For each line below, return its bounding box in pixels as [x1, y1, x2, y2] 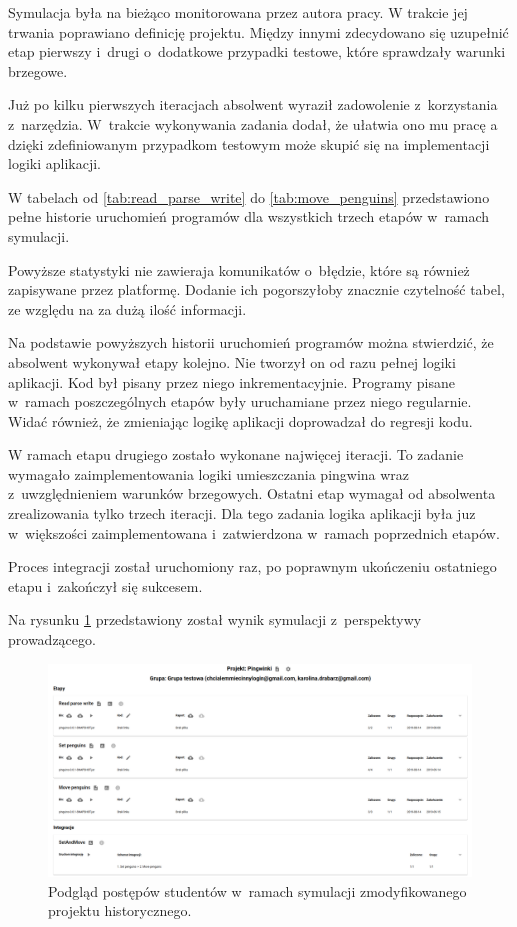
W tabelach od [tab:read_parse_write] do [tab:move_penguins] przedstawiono [8, 186, 490, 207]
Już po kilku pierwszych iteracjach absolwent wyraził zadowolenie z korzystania [8, 94, 498, 115]
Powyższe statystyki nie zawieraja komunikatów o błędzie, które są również [8, 259, 470, 280]
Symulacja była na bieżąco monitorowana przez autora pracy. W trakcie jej [8, 2, 468, 22]
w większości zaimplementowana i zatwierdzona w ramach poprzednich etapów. [8, 522, 500, 543]
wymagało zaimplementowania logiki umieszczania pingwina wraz [8, 463, 410, 484]
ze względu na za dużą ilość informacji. [8, 298, 247, 319]
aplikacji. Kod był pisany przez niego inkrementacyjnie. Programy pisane [8, 371, 456, 392]
